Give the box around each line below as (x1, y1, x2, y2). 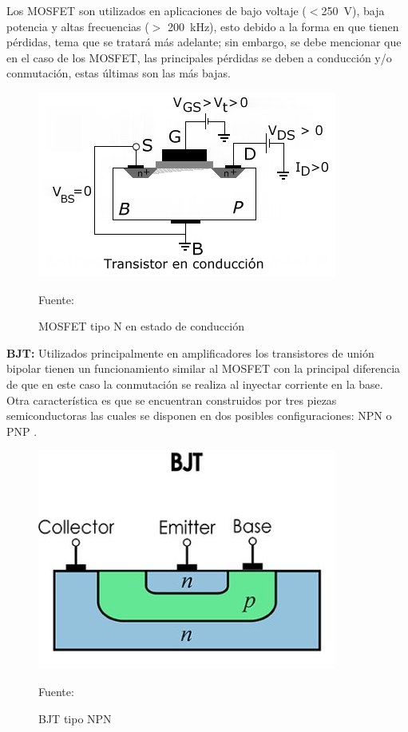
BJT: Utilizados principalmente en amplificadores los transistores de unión (6, 344, 374, 361)
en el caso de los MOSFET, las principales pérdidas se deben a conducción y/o (6, 49, 392, 65)
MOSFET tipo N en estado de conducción (38, 318, 244, 334)
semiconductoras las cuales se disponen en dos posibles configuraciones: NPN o (6, 407, 392, 424)
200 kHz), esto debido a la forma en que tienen (168, 18, 399, 34)
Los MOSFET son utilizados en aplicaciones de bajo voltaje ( (6, 2, 307, 18)
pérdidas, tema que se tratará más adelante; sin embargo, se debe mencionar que (6, 34, 402, 50)
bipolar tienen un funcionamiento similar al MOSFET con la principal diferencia (6, 360, 401, 377)
